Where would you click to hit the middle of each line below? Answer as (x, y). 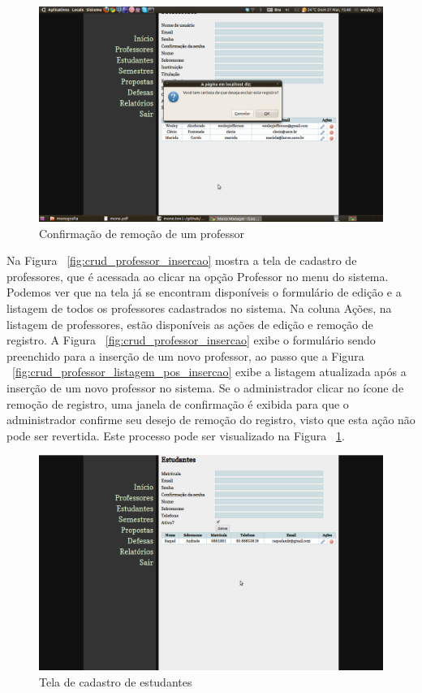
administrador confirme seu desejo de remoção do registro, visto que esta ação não (211, 420)
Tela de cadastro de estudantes (116, 681)
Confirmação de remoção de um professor (142, 233)
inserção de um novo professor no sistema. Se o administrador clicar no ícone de (205, 387)
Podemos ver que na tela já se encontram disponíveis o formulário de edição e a (204, 292)
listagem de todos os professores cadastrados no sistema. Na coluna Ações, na (199, 308)
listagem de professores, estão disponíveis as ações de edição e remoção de (190, 324)
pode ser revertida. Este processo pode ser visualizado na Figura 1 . (176, 435)
